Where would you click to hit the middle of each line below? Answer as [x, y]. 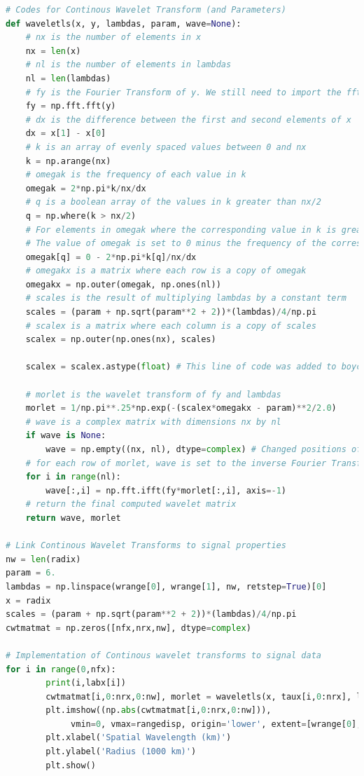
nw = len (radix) [43, 559]
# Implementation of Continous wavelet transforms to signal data [164, 655]
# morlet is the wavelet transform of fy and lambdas [153, 394]
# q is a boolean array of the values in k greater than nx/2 [174, 202]
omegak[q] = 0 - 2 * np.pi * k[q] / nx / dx [111, 257]
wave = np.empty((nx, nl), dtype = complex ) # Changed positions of [204, 449]
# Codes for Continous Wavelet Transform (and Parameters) [146, 10]
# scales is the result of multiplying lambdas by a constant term [186, 298]
